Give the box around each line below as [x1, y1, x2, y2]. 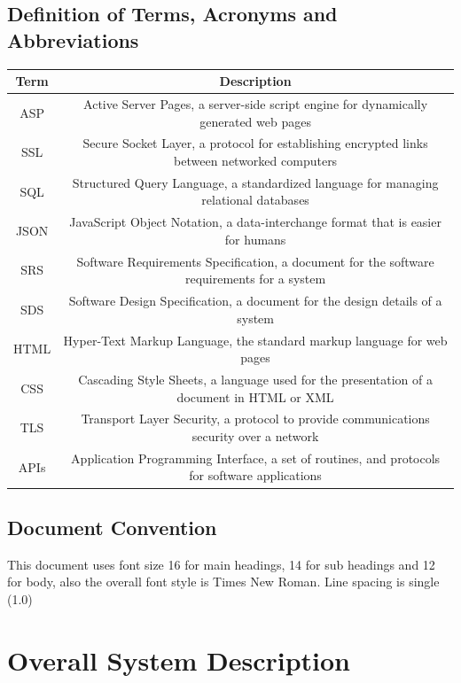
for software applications [189, 466, 322, 485]
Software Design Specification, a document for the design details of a [68, 291, 442, 310]
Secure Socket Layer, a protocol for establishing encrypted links [82, 134, 428, 152]
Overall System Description [7, 641, 350, 678]
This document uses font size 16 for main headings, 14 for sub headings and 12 [7, 555, 435, 573]
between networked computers [174, 151, 338, 169]
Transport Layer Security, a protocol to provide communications [81, 409, 430, 428]
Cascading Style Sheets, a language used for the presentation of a [78, 370, 433, 388]
